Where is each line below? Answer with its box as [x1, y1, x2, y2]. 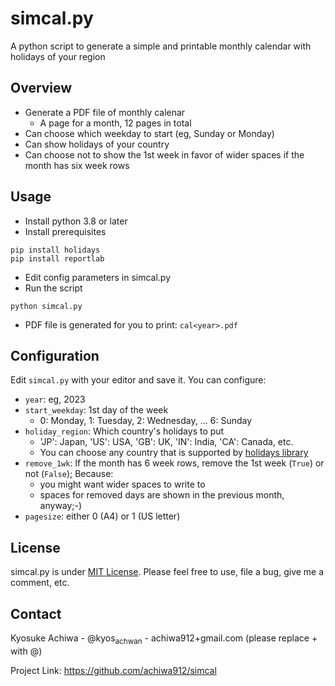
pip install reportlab [10, 253, 105, 264]
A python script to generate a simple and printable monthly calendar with [10, 40, 312, 52]
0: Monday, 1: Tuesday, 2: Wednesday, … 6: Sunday [39, 415, 253, 427]
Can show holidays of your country [24, 138, 170, 150]
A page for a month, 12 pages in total [39, 117, 192, 129]
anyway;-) [39, 500, 83, 512]
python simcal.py [10, 301, 83, 311]
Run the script [24, 282, 83, 294]
